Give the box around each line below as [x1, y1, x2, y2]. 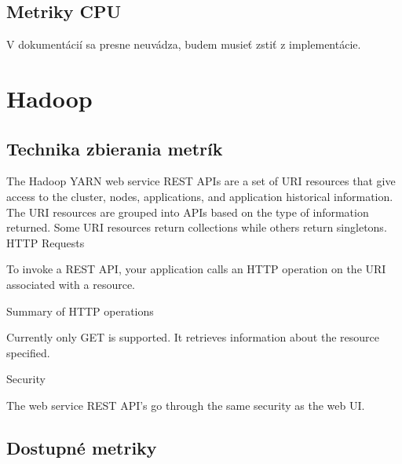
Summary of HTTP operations [6, 302, 154, 319]
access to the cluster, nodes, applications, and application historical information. [6, 188, 393, 204]
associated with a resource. [6, 276, 136, 292]
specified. [6, 344, 50, 360]
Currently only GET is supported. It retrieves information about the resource [6, 329, 380, 345]
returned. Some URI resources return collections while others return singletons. [6, 219, 387, 236]
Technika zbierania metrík [6, 136, 223, 160]
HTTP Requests [6, 234, 85, 250]
